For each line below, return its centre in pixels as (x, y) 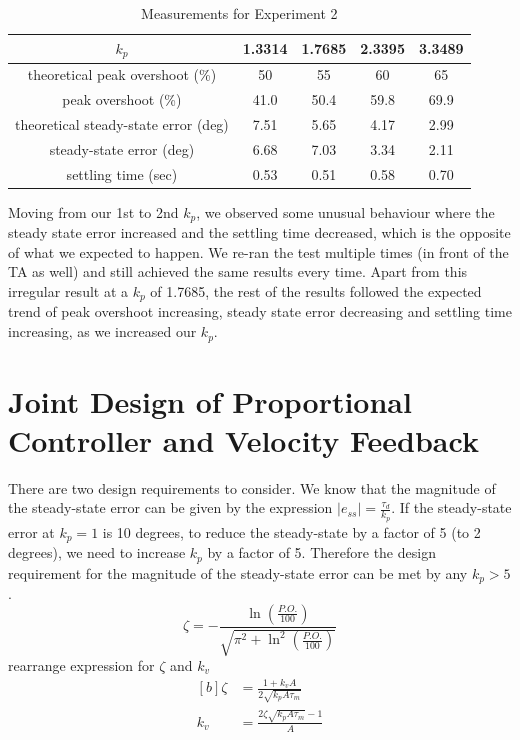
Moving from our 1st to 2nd (93, 211)
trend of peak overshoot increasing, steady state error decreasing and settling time (260, 311)
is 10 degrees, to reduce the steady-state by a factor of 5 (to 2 (291, 531)
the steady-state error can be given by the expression (170, 507)
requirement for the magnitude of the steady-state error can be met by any (238, 572)
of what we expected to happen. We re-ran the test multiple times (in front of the (258, 251)
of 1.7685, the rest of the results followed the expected (316, 291)
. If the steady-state (451, 507)
